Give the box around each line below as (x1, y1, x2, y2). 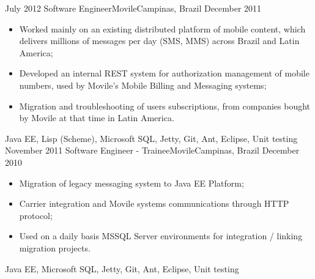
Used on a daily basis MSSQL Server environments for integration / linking (19, 229, 303, 242)
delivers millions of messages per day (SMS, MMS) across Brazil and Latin (19, 34, 300, 47)
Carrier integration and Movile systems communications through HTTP (19, 197, 289, 210)
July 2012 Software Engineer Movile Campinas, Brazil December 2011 (5, 2, 262, 14)
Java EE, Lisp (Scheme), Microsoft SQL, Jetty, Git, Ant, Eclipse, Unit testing (5, 132, 298, 144)
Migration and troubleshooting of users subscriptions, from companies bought (19, 99, 311, 112)
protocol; (19, 209, 53, 221)
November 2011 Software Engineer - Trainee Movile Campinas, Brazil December (5, 144, 300, 157)
